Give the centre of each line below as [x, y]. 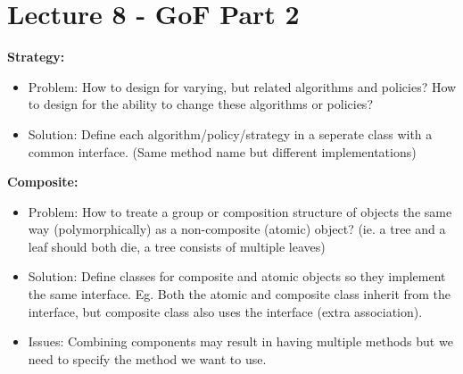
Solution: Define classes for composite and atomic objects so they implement [237, 276]
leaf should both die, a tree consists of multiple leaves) [177, 246]
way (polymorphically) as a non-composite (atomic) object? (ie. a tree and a [237, 229]
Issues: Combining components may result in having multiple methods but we [240, 341]
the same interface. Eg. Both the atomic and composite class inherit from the [240, 294]
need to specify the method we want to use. [147, 358]
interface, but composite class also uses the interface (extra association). [225, 311]
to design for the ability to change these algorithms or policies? [200, 104]
